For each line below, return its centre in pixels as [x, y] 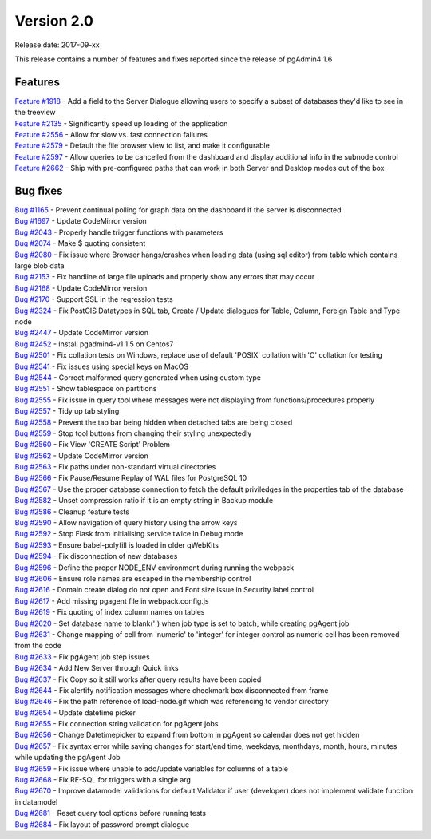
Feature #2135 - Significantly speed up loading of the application [121, 123]
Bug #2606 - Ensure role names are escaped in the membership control [133, 578]
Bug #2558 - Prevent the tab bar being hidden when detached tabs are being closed [154, 422]
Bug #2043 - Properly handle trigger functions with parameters [119, 232]
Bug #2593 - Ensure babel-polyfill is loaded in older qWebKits [117, 545]
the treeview [35, 113]
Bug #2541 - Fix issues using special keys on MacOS [102, 366]
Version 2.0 [54, 21]
